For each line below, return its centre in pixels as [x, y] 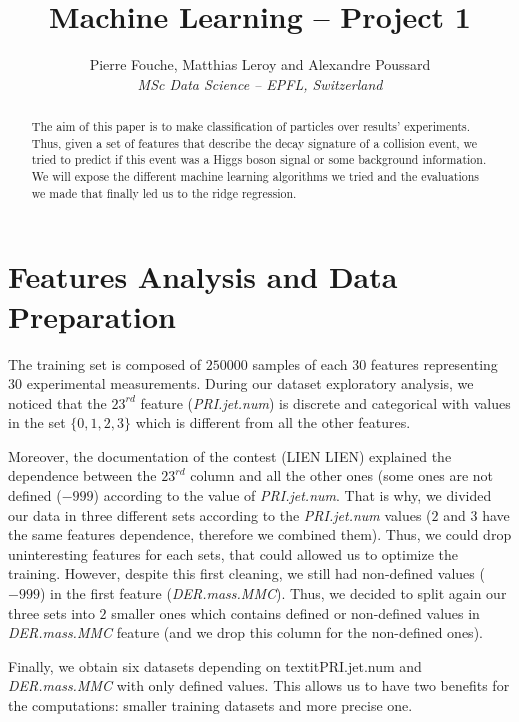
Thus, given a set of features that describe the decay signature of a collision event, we [254, 142]
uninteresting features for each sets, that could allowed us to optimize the [233, 553]
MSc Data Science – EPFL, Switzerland [260, 83]
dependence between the [82, 475]
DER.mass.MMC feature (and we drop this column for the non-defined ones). [245, 632]
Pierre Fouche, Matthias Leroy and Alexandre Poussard [260, 64]
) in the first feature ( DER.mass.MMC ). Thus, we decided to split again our [273, 593]
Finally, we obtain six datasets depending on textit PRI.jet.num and [215, 665]
